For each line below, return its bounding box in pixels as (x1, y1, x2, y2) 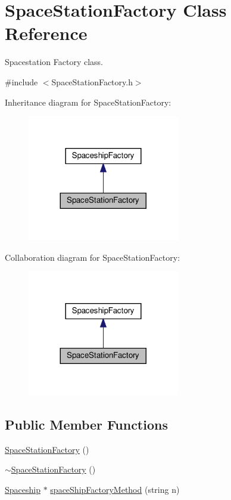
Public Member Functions (5, 415, 168, 433)
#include (5, 75, 38, 88)
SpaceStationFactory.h (51, 75, 133, 88)
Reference (5, 21, 88, 45)
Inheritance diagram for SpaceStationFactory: (5, 95, 171, 108)
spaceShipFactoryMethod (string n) (50, 483, 180, 495)
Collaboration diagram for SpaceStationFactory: (5, 251, 180, 263)
